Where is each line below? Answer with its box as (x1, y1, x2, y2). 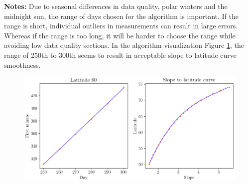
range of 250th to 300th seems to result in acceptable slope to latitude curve (4, 49, 237, 60)
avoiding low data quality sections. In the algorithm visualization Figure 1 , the (4, 40, 244, 50)
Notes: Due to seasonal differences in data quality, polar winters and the (4, 1, 228, 11)
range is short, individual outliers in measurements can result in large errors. (4, 20, 238, 31)
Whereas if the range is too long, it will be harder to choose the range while (4, 30, 236, 40)
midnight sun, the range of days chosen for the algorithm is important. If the (4, 10, 239, 21)
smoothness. (4, 59, 41, 70)
